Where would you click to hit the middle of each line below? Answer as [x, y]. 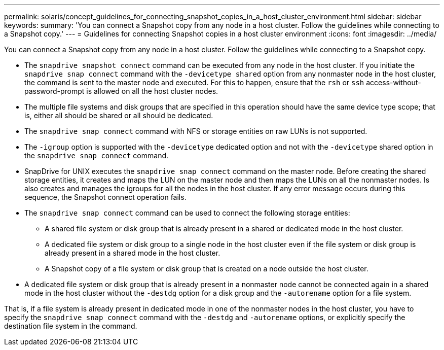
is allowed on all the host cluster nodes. [152, 91]
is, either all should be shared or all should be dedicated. [119, 115]
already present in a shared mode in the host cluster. [133, 253]
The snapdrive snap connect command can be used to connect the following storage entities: [187, 213]
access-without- [394, 82]
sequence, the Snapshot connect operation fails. [105, 197]
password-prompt [54, 91]
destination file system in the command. [71, 326]
